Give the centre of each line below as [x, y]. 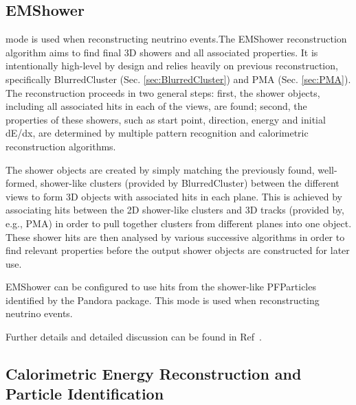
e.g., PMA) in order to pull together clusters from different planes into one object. [179, 223]
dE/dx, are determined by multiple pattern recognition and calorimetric [157, 133]
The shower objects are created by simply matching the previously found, [160, 169]
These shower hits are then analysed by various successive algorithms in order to [175, 236]
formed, [22, 183]
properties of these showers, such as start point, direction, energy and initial [166, 119]
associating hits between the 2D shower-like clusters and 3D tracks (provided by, [175, 210]
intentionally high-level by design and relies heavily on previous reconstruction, [172, 66]
